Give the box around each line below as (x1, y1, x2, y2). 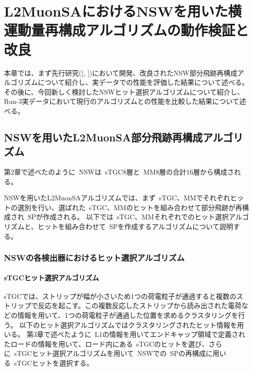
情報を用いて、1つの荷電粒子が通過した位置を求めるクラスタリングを (17, 310, 238, 320)
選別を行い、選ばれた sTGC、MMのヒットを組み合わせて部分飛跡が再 (17, 202, 242, 212)
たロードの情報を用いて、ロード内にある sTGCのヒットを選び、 (4, 338, 209, 349)
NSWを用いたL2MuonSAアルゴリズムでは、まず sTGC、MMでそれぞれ (4, 193, 231, 203)
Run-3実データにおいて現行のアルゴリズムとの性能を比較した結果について (4, 96, 239, 106)
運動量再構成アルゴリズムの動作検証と (4, 20, 249, 40)
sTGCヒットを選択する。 (14, 358, 93, 368)
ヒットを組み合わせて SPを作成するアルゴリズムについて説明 (37, 221, 233, 232)
